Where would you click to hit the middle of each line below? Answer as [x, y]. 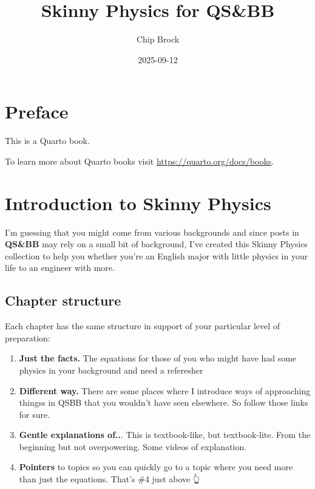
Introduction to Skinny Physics [138, 203]
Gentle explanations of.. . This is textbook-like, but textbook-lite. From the [165, 435]
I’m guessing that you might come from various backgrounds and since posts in [152, 232]
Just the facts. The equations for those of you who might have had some [158, 358]
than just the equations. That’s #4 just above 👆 [110, 479]
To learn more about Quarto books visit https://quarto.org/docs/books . [140, 161]
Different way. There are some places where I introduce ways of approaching [165, 390]
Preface [37, 111]
